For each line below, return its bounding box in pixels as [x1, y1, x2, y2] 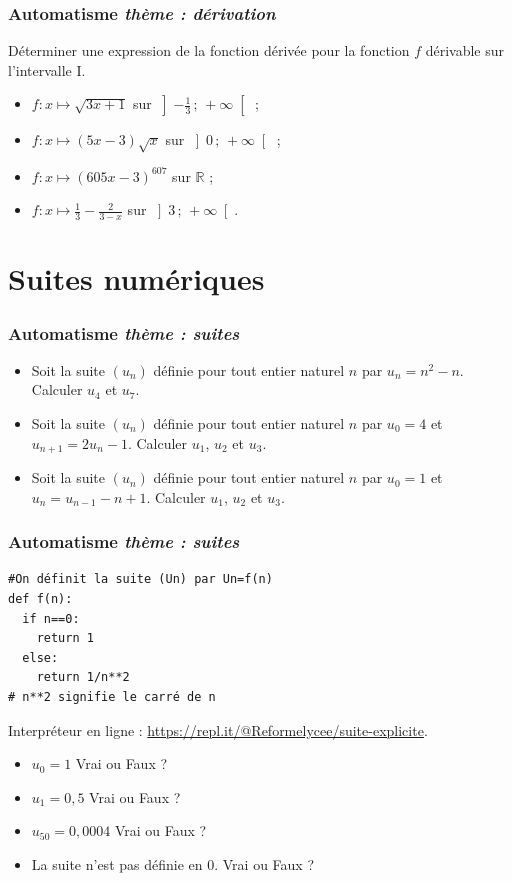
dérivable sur [425, 40, 505, 61]
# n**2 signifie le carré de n [8, 690, 216, 705]
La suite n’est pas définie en [31, 854, 203, 875]
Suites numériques [8, 258, 265, 299]
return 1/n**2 [36, 670, 130, 685]
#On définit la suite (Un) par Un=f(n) [8, 572, 273, 587]
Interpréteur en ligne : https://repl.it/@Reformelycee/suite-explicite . [8, 719, 428, 740]
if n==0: [22, 611, 80, 626]
